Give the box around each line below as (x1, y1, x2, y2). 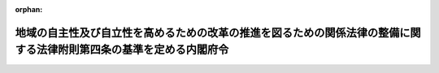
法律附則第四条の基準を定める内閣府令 (36, 43, 229, 57)
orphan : (15, 5, 43, 14)
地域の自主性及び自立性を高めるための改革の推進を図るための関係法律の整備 (15, 25, 400, 40)
